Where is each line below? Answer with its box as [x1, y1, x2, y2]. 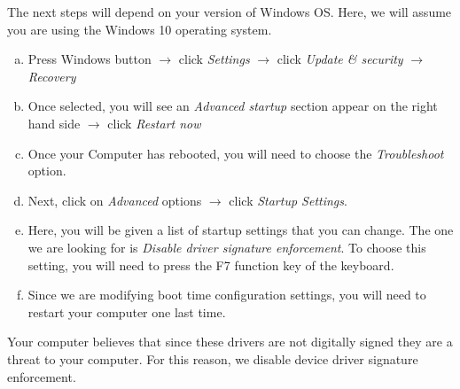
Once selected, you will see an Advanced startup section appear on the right [27, 97, 438, 115]
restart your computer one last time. [27, 302, 226, 321]
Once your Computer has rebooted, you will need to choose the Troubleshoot [27, 144, 444, 162]
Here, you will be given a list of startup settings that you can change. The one [27, 221, 454, 239]
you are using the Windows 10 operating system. [7, 19, 272, 38]
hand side [27, 113, 81, 132]
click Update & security [277, 50, 403, 68]
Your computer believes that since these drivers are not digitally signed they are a [7, 332, 453, 351]
